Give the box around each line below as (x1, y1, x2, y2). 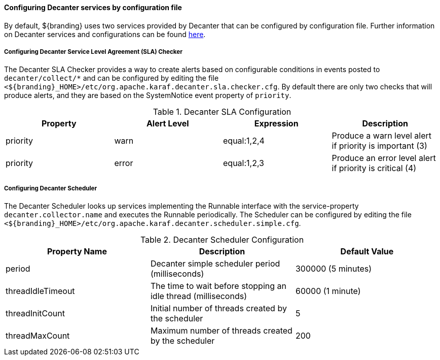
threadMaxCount (6, 331, 70, 341)
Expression (254, 118, 299, 129)
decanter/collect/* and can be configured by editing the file (4, 74, 219, 83)
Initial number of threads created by (150, 303, 287, 314)
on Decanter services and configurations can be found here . (4, 29, 206, 39)
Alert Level (146, 118, 189, 129)
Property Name (47, 246, 107, 257)
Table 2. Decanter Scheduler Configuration (140, 235, 304, 245)
